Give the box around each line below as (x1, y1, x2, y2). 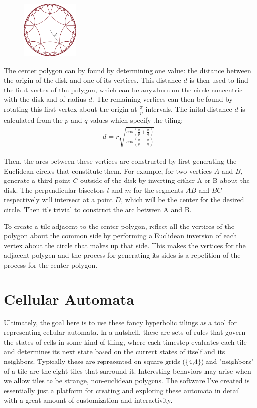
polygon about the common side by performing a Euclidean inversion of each (4, 230, 237, 241)
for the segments (133, 184, 183, 195)
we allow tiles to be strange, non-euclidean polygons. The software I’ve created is (4, 375, 250, 386)
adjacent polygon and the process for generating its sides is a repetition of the (4, 250, 241, 260)
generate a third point (4, 175, 71, 185)
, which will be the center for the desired (121, 194, 244, 205)
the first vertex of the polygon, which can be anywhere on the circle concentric (4, 84, 243, 94)
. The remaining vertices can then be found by (92, 94, 233, 104)
